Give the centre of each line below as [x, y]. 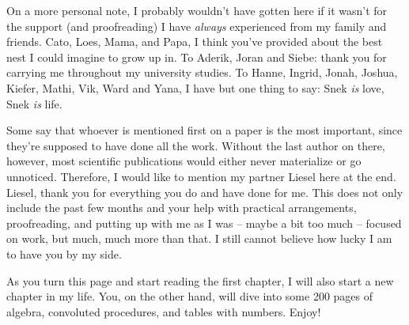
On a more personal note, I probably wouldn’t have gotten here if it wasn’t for [197, 10]
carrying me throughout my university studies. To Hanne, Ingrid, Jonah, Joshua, [202, 72]
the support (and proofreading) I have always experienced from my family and [197, 26]
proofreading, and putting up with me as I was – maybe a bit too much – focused [204, 223]
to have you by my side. [64, 253]
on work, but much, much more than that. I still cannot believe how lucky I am [199, 238]
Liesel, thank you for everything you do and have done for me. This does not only [205, 192]
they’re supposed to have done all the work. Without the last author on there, [196, 145]
